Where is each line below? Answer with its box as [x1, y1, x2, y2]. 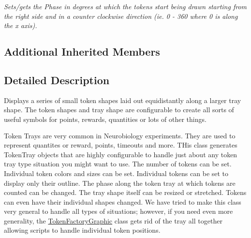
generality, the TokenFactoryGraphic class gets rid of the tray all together [4, 215, 222, 225]
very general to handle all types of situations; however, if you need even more [4, 206, 233, 216]
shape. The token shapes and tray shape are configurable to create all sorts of [4, 104, 234, 115]
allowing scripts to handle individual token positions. [4, 225, 161, 235]
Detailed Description [4, 72, 110, 87]
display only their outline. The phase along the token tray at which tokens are [4, 178, 236, 188]
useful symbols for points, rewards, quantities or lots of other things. [4, 114, 207, 124]
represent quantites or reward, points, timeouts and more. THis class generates [4, 140, 237, 150]
